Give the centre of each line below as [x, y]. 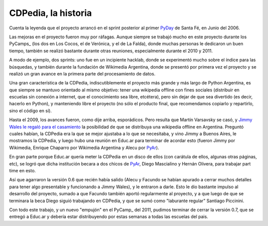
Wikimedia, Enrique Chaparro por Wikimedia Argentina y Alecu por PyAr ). [84, 148]
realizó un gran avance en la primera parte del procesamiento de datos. [82, 74]
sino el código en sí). [31, 111]
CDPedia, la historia [50, 13]
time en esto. [23, 170]
